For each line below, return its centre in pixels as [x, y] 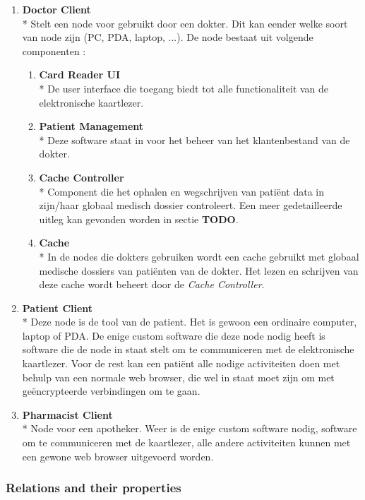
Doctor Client [56, 9]
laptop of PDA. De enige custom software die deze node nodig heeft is [174, 335]
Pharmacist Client [67, 414]
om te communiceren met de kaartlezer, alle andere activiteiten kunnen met [186, 442]
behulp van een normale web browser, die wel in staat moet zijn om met [178, 377]
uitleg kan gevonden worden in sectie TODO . [139, 219]
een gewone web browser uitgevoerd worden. [118, 456]
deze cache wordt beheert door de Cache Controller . [152, 284]
